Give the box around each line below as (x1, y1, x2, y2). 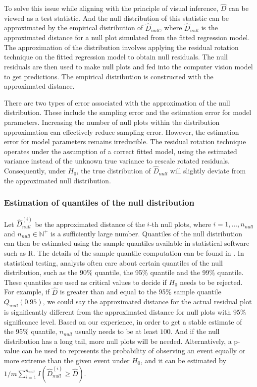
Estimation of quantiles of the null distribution (4, 196, 195, 209)
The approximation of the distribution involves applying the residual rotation (4, 42, 239, 52)
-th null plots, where (149, 219, 211, 229)
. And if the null (170, 326, 220, 336)
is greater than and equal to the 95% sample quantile (59, 286, 221, 297)
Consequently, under (4, 166, 66, 176)
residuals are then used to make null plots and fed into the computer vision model (4, 61, 253, 71)
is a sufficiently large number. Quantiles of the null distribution (51, 228, 243, 238)
